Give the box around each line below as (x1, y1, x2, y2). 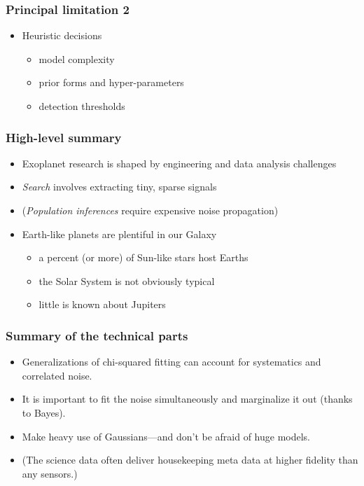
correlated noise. (22, 368, 92, 382)
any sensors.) (22, 466, 78, 480)
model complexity (38, 51, 115, 66)
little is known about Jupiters (38, 297, 166, 312)
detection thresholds (38, 99, 125, 113)
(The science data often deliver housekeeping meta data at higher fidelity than (22, 452, 358, 467)
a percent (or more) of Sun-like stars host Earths (38, 250, 248, 265)
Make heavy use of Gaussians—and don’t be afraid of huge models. (22, 429, 311, 443)
